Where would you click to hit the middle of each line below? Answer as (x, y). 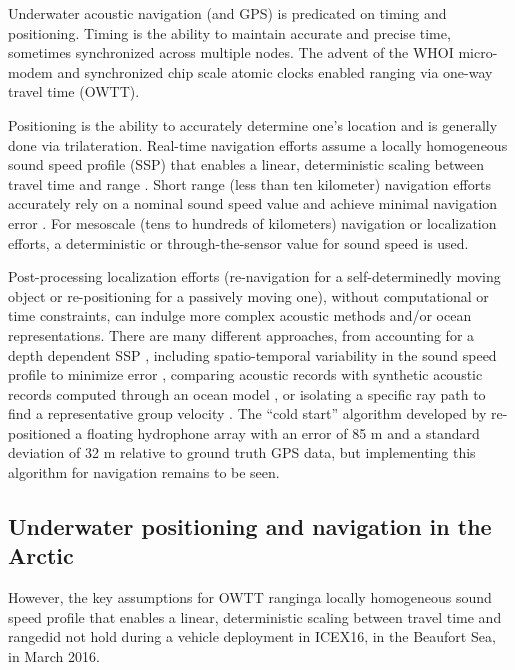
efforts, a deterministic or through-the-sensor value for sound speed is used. (238, 242)
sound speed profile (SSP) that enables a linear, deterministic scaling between (246, 164)
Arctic (41, 555)
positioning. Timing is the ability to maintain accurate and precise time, (229, 32)
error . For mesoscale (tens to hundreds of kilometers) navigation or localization (252, 222)
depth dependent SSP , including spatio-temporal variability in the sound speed (252, 354)
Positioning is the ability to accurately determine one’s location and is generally (253, 124)
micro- (478, 52)
